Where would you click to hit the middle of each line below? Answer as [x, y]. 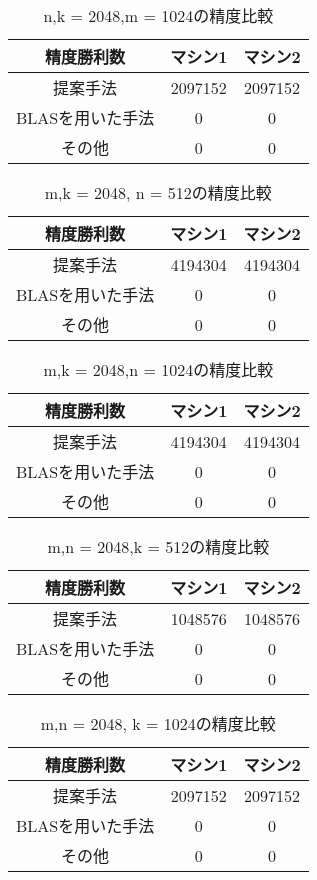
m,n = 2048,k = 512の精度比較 [158, 546]
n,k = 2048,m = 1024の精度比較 [158, 15]
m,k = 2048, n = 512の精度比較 [158, 192]
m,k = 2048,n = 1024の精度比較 [158, 369]
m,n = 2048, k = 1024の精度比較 [158, 723]
